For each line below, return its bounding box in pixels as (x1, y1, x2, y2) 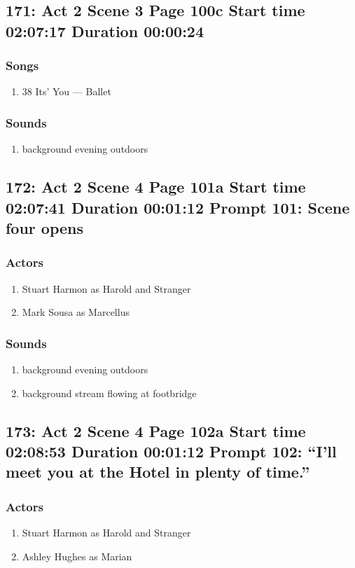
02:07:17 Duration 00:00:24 (6, 20, 204, 41)
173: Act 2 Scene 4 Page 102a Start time (6, 420, 306, 441)
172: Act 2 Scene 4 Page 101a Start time (6, 176, 306, 198)
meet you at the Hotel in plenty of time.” (6, 461, 310, 483)
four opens (6, 216, 84, 238)
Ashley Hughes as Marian (22, 548, 132, 563)
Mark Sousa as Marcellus (22, 305, 130, 319)
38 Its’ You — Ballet (22, 84, 111, 99)
